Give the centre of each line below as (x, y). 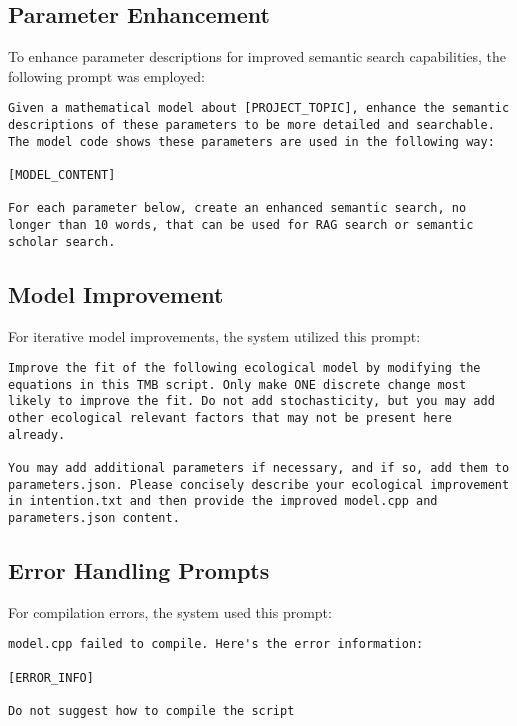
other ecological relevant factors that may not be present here (230, 418)
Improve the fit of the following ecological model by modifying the (244, 368)
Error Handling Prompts (139, 570)
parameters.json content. (94, 518)
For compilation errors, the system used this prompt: (170, 611)
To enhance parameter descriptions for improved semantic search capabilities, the (257, 56)
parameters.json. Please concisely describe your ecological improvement (259, 484)
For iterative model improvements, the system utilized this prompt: (214, 335)
